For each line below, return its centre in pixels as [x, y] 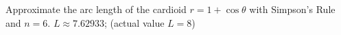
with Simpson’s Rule [292, 9]
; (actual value [134, 22]
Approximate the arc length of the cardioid [96, 9]
